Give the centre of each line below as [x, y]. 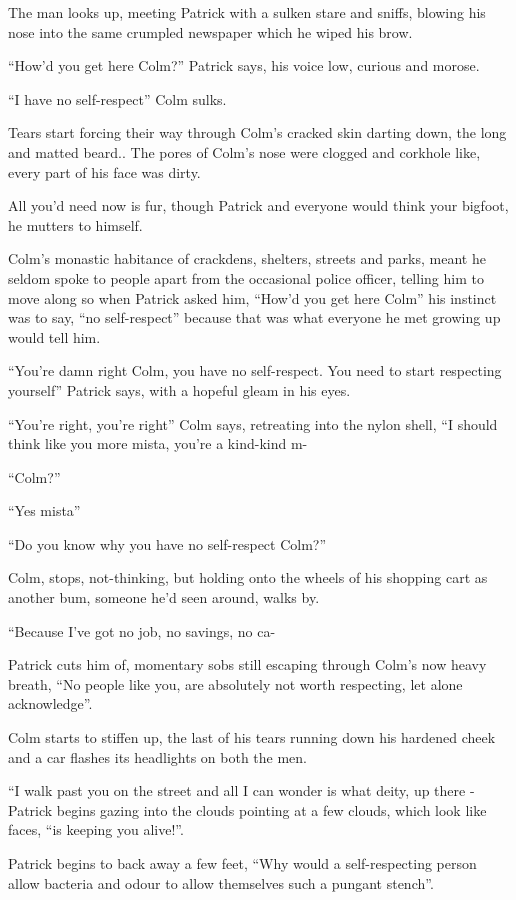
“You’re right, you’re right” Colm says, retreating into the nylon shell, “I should [253, 423]
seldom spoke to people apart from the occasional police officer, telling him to [246, 277]
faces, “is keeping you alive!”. [96, 829]
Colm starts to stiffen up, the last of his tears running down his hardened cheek [252, 737]
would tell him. [54, 336]
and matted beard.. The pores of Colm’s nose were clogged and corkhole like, [244, 151]
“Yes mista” [44, 510]
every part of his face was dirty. [104, 171]
